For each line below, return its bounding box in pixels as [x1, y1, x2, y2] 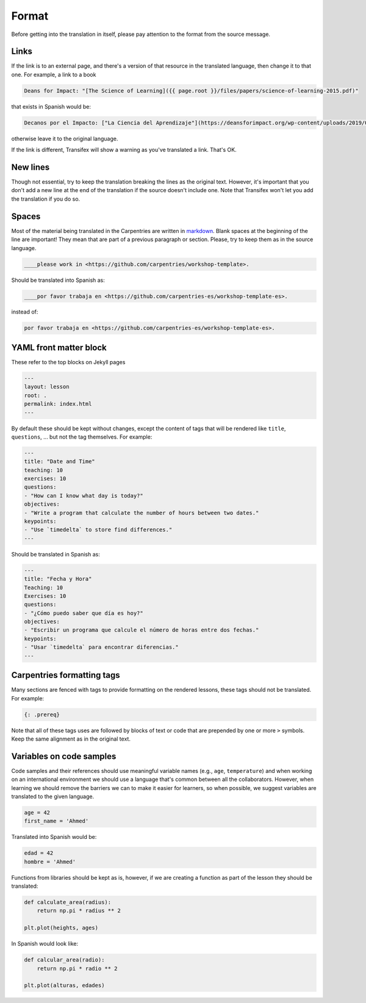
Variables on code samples [11, 751, 117, 761]
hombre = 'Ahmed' [24, 858, 76, 865]
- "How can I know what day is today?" [24, 492, 143, 499]
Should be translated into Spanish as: [11, 276, 105, 284]
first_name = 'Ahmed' [24, 818, 89, 825]
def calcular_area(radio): [24, 957, 105, 963]
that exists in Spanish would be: [11, 102, 91, 110]
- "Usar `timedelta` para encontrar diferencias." [24, 644, 179, 651]
